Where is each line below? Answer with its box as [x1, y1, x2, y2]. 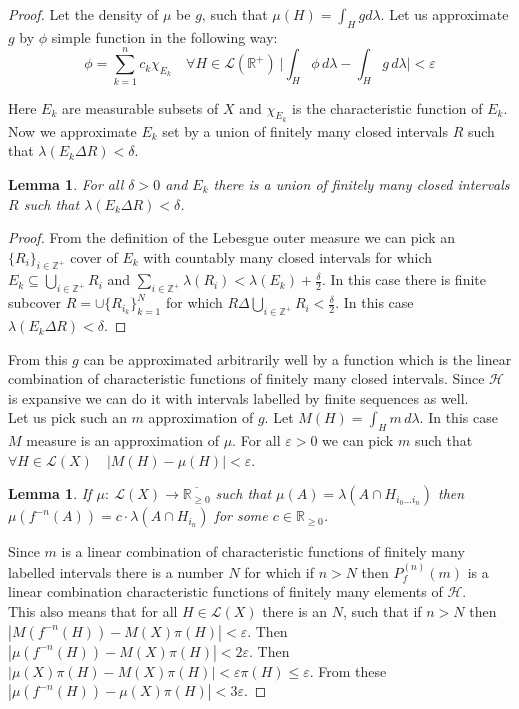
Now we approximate [8, 120, 137, 141]
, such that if [342, 601, 422, 622]
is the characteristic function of [292, 97, 483, 118]
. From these [309, 660, 387, 681]
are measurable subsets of [61, 97, 219, 118]
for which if [244, 561, 314, 582]
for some [214, 505, 268, 526]
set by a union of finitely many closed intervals [162, 120, 449, 141]
